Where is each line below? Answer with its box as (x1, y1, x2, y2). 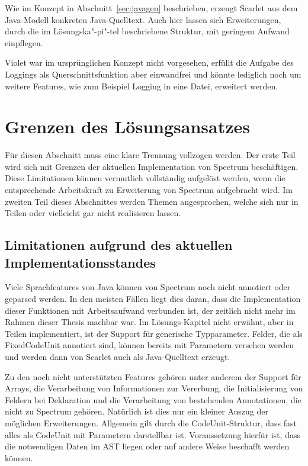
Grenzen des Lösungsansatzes (5, 114, 250, 139)
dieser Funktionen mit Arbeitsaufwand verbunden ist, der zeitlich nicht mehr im (5, 304, 296, 316)
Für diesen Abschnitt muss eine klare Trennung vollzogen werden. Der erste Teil (5, 149, 296, 161)
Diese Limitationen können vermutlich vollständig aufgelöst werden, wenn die (5, 172, 285, 184)
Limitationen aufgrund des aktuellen (5, 236, 233, 254)
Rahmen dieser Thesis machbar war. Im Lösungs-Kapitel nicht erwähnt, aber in (5, 316, 294, 328)
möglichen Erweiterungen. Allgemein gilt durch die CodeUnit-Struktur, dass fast (5, 416, 297, 429)
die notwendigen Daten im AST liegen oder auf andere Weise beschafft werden (5, 440, 290, 452)
